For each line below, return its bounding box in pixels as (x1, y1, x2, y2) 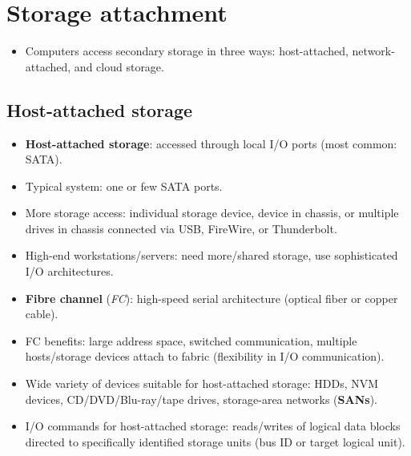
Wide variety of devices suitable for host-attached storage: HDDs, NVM (25, 375, 379, 392)
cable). (25, 305, 58, 322)
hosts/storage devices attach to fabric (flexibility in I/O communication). (25, 348, 385, 365)
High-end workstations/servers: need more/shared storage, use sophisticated (25, 247, 398, 264)
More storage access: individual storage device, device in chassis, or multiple (25, 204, 399, 221)
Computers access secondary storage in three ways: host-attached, (25, 42, 349, 59)
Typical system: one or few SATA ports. (25, 177, 223, 194)
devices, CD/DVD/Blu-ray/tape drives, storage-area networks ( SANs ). (25, 390, 377, 407)
